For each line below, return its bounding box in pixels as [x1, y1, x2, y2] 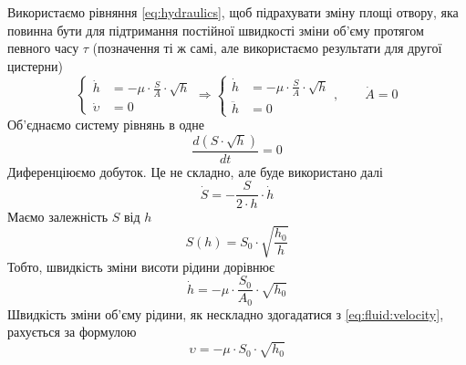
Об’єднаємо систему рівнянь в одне [7, 115, 204, 134]
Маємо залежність [7, 206, 109, 225]
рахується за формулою [7, 322, 137, 341]
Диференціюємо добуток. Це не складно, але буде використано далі [7, 162, 383, 181]
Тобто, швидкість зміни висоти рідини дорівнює [7, 256, 275, 276]
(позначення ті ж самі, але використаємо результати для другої [92, 38, 442, 57]
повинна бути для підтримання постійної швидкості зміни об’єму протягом [7, 20, 424, 39]
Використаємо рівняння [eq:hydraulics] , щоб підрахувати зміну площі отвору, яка [7, 3, 459, 21]
